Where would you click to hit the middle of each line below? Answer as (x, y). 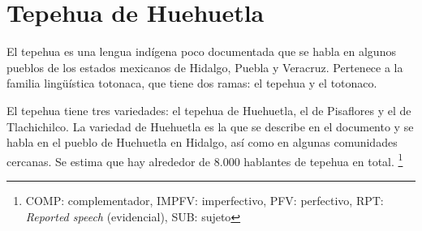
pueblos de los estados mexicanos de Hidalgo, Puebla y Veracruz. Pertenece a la (205, 67)
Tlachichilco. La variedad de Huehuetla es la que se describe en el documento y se (210, 126)
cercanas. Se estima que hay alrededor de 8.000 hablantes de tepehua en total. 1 (205, 160)
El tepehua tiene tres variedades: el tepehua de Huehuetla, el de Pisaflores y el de (209, 110)
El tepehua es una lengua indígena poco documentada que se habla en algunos (201, 51)
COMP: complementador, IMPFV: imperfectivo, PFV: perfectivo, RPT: (205, 200)
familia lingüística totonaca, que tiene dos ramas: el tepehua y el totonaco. (192, 83)
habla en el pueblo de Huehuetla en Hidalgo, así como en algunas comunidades (202, 142)
